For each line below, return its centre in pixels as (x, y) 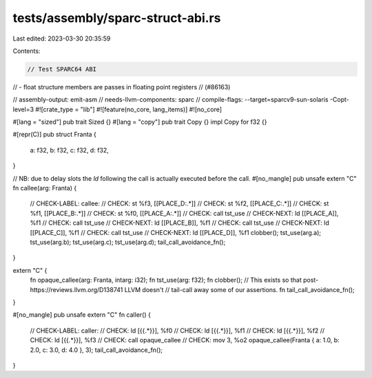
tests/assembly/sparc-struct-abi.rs (117, 18)
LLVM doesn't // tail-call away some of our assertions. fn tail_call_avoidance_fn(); (239, 289)
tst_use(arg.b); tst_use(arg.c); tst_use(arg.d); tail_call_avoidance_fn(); (128, 242)
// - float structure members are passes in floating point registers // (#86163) (122, 87)
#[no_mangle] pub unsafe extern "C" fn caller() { (82, 315)
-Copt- (339, 100)
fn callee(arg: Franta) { (45, 188)
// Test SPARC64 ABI (62, 69)
